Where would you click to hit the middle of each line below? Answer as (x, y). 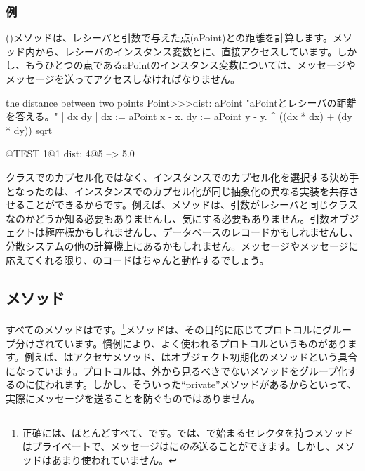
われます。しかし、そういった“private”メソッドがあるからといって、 (201, 384)
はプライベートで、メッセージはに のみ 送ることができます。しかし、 (179, 446)
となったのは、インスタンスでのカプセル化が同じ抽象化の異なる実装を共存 (178, 191)
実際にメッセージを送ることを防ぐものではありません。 (133, 398)
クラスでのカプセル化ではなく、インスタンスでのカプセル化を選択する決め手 (182, 177)
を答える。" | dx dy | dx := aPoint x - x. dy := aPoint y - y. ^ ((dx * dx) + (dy (179, 116)
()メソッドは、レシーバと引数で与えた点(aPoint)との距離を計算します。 (169, 38)
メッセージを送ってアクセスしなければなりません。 (123, 79)
